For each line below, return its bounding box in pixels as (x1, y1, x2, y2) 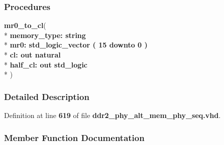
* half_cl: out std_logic (4, 59, 88, 69)
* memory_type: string (4, 29, 86, 40)
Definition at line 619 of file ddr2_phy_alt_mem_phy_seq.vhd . (4, 110, 221, 120)
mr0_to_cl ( (4, 20, 46, 30)
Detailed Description (4, 90, 89, 102)
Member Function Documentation (4, 131, 145, 143)
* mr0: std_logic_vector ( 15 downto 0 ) (4, 39, 148, 50)
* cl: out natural (4, 49, 61, 59)
